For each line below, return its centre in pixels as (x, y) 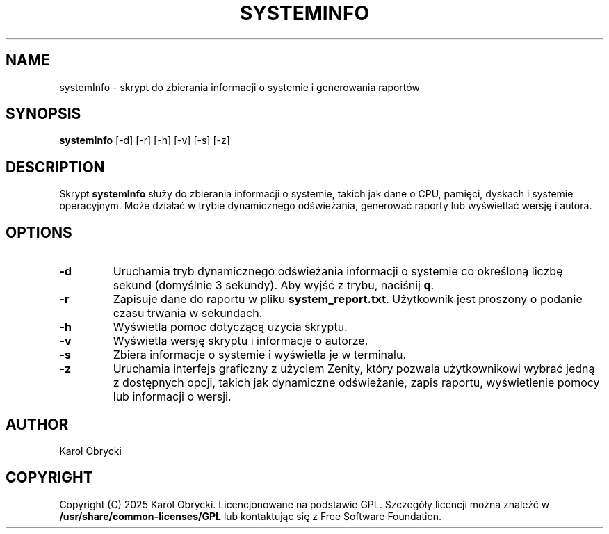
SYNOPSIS (43, 114)
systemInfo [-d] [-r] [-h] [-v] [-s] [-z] (145, 140)
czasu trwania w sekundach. (188, 313)
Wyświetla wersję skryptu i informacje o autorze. (241, 341)
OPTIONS (39, 232)
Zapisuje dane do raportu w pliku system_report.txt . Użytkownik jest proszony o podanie (348, 299)
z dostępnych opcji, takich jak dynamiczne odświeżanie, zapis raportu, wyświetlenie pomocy (356, 383)
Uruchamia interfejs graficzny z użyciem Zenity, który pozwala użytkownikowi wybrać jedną (354, 369)
